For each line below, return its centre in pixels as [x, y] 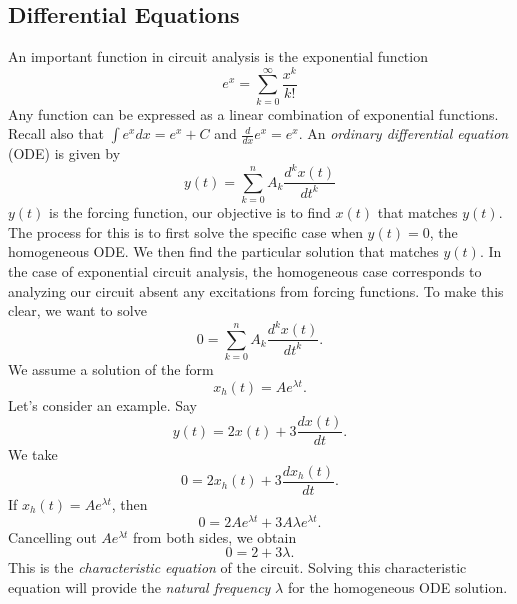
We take [33, 454]
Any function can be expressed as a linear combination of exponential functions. [253, 113]
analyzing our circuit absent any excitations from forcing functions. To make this [256, 290]
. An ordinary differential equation [403, 133]
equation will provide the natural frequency [139, 586]
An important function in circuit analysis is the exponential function [218, 56]
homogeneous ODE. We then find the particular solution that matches [223, 251]
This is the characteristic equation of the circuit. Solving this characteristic [237, 567]
